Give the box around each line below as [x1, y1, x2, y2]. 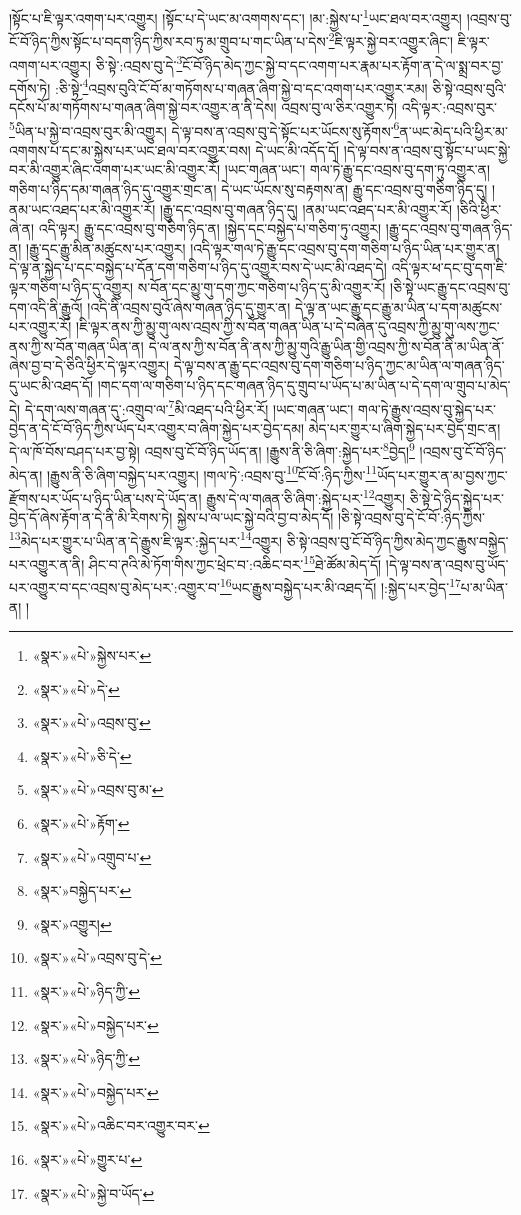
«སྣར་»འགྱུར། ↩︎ [32, 913, 112, 934]
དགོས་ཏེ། [9, 77, 51, 98]
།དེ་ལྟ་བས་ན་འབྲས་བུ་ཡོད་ [385, 553, 509, 574]
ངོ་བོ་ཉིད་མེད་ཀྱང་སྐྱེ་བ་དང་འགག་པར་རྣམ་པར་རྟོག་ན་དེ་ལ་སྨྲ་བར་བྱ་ [182, 54, 504, 75]
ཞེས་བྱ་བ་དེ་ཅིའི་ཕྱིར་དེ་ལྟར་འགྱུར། [9, 355, 170, 376]
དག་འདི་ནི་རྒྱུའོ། [9, 296, 83, 317]
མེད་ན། [9, 464, 43, 485]
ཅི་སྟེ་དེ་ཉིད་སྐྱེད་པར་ [409, 487, 504, 508]
